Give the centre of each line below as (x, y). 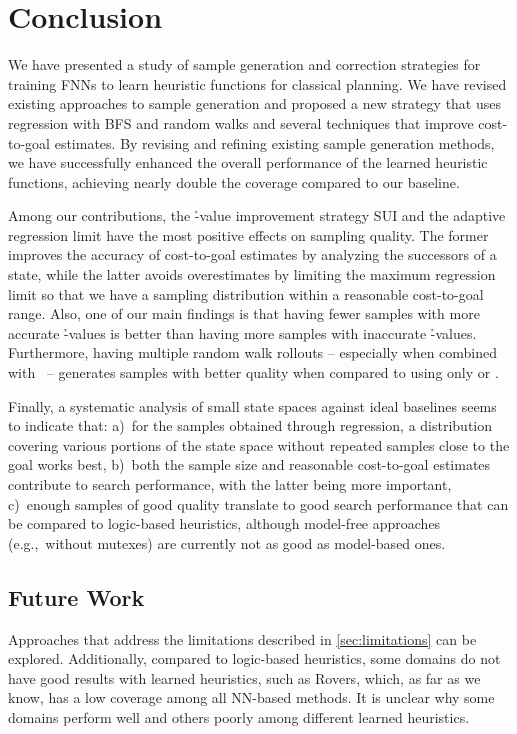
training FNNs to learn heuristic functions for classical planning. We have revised (257, 83)
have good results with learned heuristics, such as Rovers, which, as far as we (244, 677)
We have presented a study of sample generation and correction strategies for (244, 64)
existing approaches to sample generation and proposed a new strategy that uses (255, 103)
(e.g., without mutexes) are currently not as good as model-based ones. (227, 542)
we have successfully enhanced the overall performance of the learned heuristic (248, 162)
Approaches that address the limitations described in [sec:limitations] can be (242, 638)
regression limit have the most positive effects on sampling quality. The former (248, 234)
